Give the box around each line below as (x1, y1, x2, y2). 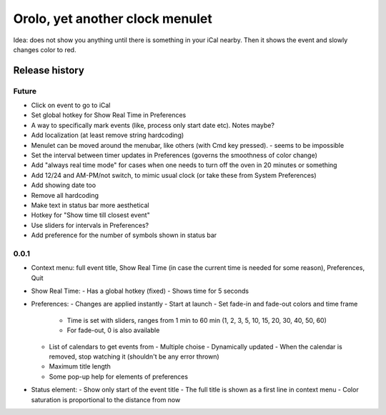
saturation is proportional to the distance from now (31, 395, 181, 404)
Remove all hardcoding (31, 191, 99, 199)
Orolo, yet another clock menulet (13, 11, 212, 26)
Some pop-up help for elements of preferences (49, 372, 189, 381)
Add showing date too (31, 181, 96, 189)
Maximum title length (49, 362, 111, 371)
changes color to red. (13, 45, 76, 54)
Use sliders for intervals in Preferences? (31, 221, 149, 229)
